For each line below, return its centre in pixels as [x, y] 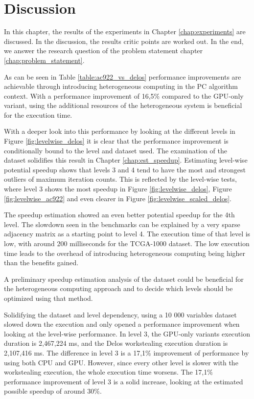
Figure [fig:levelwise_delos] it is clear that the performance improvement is [116, 141]
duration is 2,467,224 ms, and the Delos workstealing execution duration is [116, 343]
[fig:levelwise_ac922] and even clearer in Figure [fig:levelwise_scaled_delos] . [118, 198]
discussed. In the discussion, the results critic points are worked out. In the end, [124, 41]
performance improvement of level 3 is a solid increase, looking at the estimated [124, 381]
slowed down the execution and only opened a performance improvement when [122, 324]
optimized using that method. [48, 298]
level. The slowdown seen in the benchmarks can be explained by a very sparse [122, 224]
